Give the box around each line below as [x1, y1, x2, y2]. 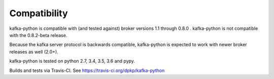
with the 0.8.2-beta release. [9, 32, 67, 38]
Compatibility [9, 8, 68, 19]
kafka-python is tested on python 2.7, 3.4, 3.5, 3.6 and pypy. [9, 58, 135, 64]
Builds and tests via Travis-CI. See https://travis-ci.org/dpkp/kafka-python [9, 67, 165, 73]
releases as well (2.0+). [9, 49, 58, 55]
